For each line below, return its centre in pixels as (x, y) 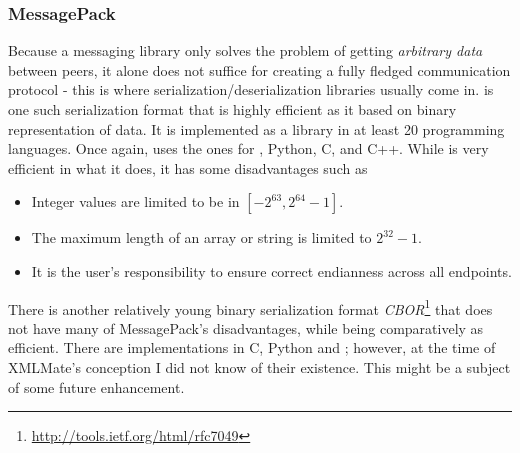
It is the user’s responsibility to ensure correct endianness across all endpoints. (271, 270)
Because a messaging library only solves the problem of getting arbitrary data (245, 50)
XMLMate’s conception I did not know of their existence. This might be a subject (259, 367)
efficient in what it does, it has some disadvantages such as (188, 167)
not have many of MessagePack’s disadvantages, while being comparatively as (246, 327)
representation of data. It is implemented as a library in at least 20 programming (256, 128)
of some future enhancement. (96, 386)
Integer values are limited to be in (135, 201)
